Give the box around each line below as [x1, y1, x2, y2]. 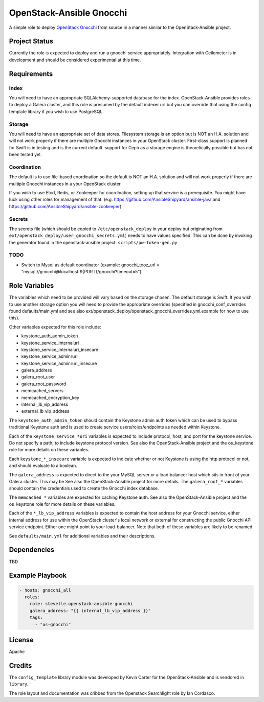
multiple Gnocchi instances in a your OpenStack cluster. [9, 181, 122, 187]
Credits [9, 661, 32, 670]
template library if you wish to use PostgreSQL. [9, 108, 104, 115]
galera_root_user [21, 374, 55, 380]
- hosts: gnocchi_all [19, 587, 71, 593]
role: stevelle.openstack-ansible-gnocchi [29, 601, 133, 607]
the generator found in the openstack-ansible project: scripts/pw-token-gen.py [9, 239, 177, 245]
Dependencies [9, 546, 55, 554]
